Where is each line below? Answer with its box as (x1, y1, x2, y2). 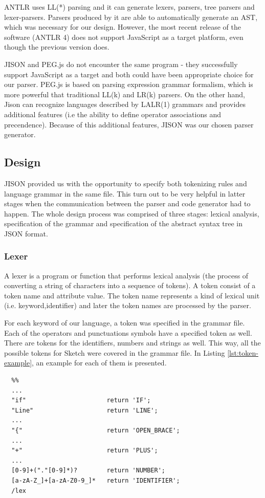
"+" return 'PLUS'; (11, 447, 158, 454)
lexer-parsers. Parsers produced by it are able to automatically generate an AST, (4, 11, 258, 22)
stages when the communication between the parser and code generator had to (4, 198, 251, 209)
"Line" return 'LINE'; (11, 406, 158, 414)
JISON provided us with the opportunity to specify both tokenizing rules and (4, 178, 247, 188)
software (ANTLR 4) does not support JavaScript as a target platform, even (4, 31, 244, 42)
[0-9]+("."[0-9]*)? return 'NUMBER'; (11, 467, 165, 474)
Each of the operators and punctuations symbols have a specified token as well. (4, 327, 252, 338)
